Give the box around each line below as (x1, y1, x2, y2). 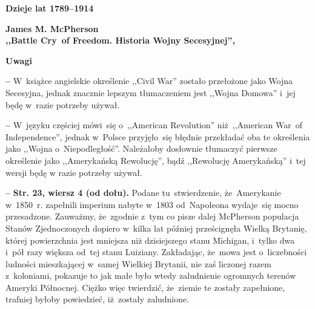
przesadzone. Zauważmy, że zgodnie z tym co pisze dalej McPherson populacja (5, 210, 299, 223)
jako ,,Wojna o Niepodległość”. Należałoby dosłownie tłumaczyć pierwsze (5, 142, 277, 155)
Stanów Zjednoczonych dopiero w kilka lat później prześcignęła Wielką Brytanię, (5, 221, 307, 234)
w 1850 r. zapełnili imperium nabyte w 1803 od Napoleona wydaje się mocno (5, 198, 299, 210)
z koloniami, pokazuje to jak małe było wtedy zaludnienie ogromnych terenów (5, 269, 296, 282)
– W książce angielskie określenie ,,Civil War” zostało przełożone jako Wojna (5, 74, 293, 87)
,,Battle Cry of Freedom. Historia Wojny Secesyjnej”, (5, 34, 235, 47)
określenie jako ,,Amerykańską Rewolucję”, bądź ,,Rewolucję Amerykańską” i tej (5, 154, 306, 166)
